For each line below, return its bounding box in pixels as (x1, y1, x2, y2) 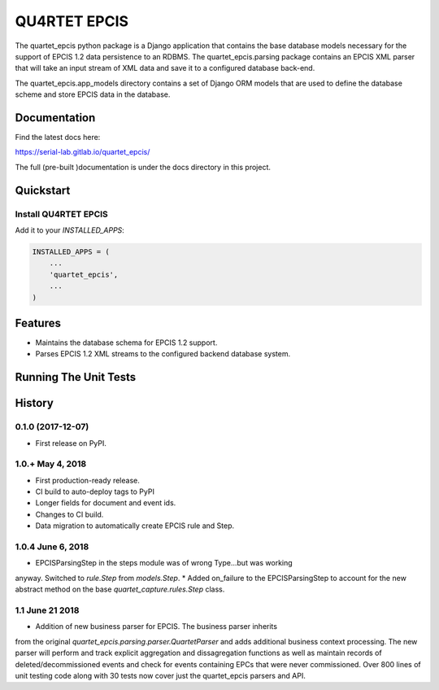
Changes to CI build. (35, 509, 104, 519)
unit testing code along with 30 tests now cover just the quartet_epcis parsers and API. (15, 670, 306, 680)
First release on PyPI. (35, 438, 107, 448)
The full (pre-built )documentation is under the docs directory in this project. (15, 162, 272, 172)
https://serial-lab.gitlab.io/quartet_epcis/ (15, 147, 150, 157)
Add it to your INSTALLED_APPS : (15, 225, 125, 235)
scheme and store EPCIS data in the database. (15, 90, 171, 99)
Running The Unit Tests (15, 370, 137, 384)
